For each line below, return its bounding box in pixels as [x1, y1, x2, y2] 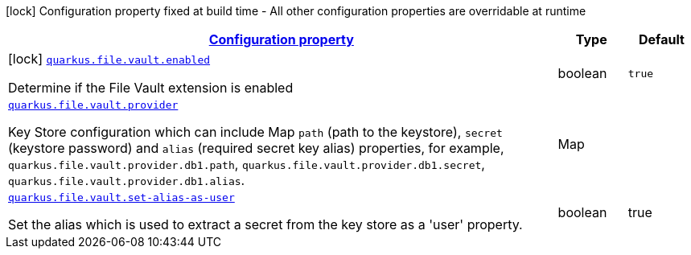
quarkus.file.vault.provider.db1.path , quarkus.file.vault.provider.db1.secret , [8, 156, 485, 172]
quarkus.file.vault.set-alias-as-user [8, 191, 235, 204]
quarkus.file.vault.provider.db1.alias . [8, 172, 245, 188]
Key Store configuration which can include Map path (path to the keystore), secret [8, 124, 503, 140]
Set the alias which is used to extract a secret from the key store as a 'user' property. [8, 216, 523, 232]
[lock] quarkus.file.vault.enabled [8, 51, 211, 67]
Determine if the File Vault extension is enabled [8, 80, 294, 96]
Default [638, 31, 685, 47]
